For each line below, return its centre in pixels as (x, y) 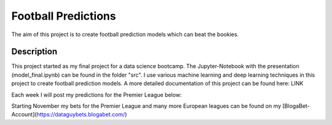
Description (34, 52)
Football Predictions (64, 16)
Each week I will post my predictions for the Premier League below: (97, 94)
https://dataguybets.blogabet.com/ (81, 115)
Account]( (24, 115)
